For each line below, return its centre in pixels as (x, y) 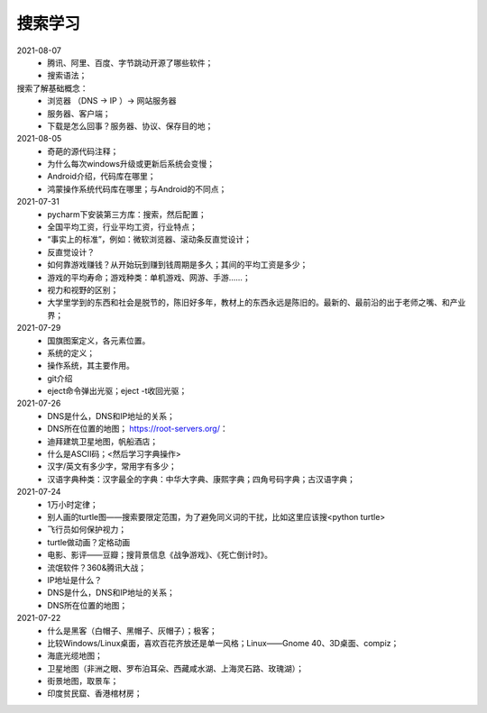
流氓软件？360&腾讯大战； (97, 567)
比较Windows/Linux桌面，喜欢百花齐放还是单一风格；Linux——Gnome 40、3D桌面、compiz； (223, 643)
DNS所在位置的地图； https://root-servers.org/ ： (138, 429)
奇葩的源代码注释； (83, 151)
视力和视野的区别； (83, 289)
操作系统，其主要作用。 (91, 366)
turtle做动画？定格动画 (89, 542)
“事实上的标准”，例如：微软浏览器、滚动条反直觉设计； (150, 240)
